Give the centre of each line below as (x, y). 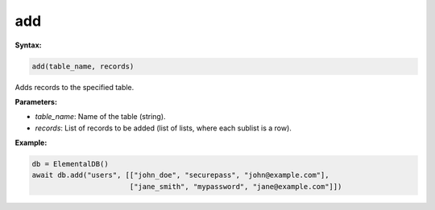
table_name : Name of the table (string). (100, 117)
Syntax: (28, 45)
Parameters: (36, 101)
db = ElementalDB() (70, 164)
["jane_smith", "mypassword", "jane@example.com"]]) (236, 186)
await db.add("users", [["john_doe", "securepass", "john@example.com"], (180, 175)
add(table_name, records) (83, 66)
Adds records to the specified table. (75, 87)
